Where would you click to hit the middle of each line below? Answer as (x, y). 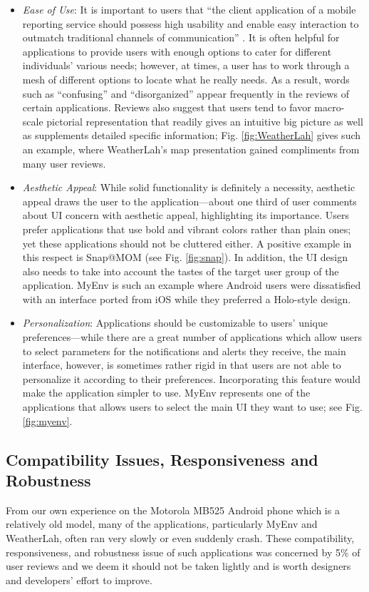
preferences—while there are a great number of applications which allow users (192, 337)
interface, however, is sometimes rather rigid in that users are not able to (182, 365)
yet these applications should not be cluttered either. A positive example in (187, 243)
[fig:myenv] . (47, 420)
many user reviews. (64, 163)
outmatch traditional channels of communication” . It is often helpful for (181, 37)
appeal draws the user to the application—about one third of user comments (189, 201)
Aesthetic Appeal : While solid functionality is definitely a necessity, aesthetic (189, 187)
